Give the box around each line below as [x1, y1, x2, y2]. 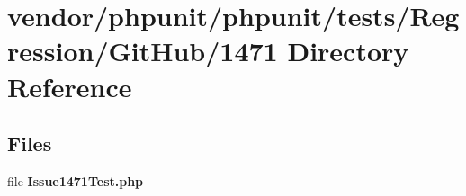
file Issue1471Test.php [7, 171, 144, 190]
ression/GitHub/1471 [7, 32, 278, 69]
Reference [7, 67, 132, 104]
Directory [287, 32, 409, 69]
